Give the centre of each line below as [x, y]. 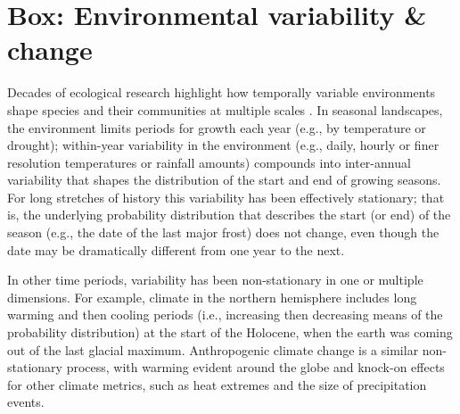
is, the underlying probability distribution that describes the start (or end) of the [229, 215]
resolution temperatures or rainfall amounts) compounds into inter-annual [209, 162]
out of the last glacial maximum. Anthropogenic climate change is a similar [213, 349]
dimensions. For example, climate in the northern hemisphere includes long [212, 297]
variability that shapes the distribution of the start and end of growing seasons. [224, 180]
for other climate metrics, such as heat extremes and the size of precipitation [217, 384]
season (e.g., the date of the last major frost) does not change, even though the [223, 232]
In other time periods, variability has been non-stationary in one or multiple [215, 280]
